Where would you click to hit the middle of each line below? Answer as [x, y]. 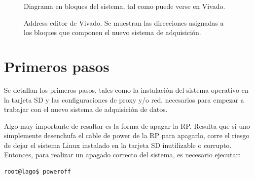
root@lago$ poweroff [38, 172]
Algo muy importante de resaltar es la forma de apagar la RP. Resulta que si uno [127, 125]
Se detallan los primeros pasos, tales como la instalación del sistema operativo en [126, 89]
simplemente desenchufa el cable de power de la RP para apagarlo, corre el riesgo [127, 135]
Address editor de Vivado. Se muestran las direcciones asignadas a [124, 22]
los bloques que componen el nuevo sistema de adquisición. [112, 32]
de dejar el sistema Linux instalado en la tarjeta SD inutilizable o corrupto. [118, 145]
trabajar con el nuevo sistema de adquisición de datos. [86, 109]
